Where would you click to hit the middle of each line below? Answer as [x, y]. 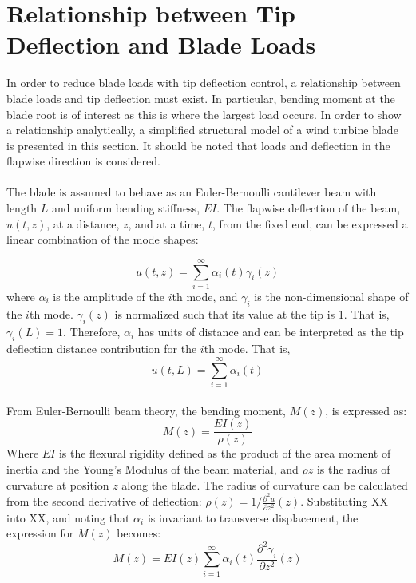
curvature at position [58, 484]
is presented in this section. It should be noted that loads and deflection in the [198, 145]
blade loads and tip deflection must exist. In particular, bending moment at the [201, 98]
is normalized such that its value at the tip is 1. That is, [252, 313]
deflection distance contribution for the [102, 349]
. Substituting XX [344, 501]
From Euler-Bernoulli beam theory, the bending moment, [146, 410]
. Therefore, [92, 331]
